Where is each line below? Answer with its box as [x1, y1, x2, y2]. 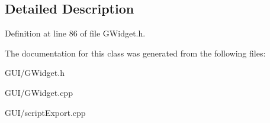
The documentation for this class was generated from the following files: [5, 46, 266, 59]
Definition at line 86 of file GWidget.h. [5, 27, 146, 39]
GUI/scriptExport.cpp [5, 106, 86, 118]
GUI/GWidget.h [5, 67, 65, 79]
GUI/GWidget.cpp [5, 86, 73, 98]
